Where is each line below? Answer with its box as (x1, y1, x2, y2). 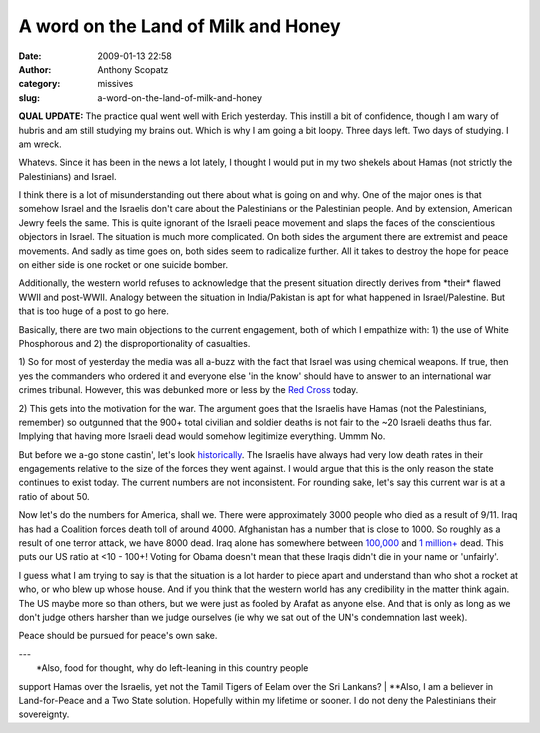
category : (18, 78, 61, 90)
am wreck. (18, 138, 62, 150)
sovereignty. (18, 708, 70, 720)
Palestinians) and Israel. (18, 170, 117, 182)
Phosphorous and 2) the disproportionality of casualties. (18, 337, 251, 349)
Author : (18, 63, 52, 75)
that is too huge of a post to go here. (18, 305, 169, 317)
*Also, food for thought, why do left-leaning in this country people (36, 662, 309, 674)
